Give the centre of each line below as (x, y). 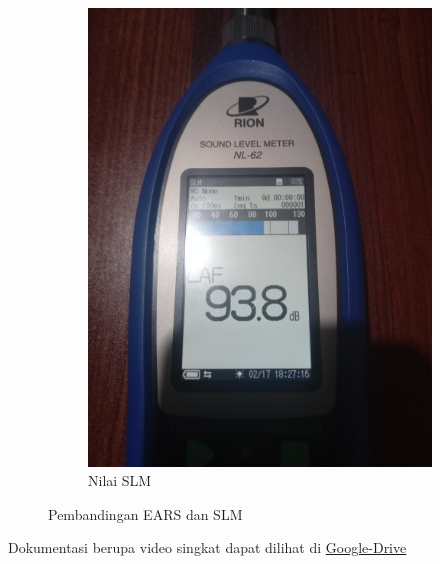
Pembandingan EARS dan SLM (145, 513)
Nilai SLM (120, 480)
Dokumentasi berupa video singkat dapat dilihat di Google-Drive (207, 547)
